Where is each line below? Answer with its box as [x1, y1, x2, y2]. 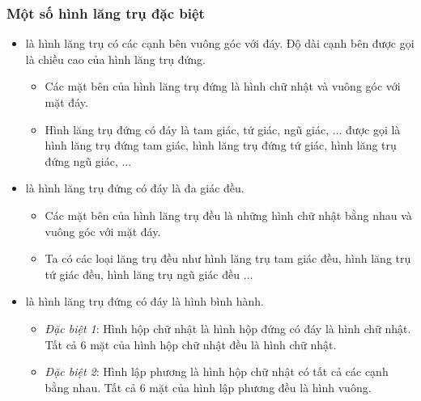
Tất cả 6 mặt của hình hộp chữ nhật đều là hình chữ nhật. [45, 336, 337, 352]
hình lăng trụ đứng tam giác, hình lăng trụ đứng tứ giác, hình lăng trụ [45, 137, 397, 154]
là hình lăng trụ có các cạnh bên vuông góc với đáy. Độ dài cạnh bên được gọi [25, 35, 415, 52]
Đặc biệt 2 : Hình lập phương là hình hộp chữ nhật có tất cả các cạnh [45, 363, 389, 380]
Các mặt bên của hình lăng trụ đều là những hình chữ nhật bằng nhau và [45, 206, 412, 223]
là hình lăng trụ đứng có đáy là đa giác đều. [25, 179, 245, 196]
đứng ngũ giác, [45, 152, 118, 169]
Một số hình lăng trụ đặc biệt [6, 2, 205, 23]
